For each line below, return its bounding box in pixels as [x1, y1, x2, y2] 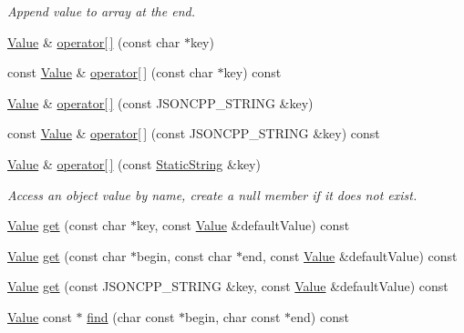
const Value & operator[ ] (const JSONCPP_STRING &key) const [7, 124, 380, 143]
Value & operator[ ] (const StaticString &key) [7, 154, 261, 173]
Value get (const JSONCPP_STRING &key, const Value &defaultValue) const [7, 277, 449, 296]
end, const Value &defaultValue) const [242, 246, 458, 265]
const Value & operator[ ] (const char [7, 63, 213, 82]
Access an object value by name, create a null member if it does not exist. [7, 185, 418, 204]
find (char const [87, 307, 175, 326]
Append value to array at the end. [7, 2, 195, 20]
